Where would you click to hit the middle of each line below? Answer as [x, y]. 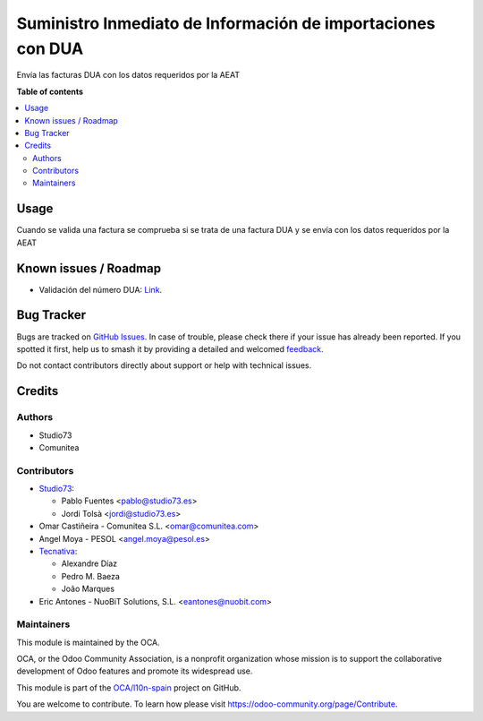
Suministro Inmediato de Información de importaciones [226, 23]
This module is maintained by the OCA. [88, 642]
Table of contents [50, 91]
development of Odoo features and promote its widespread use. [135, 671]
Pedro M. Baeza [91, 576]
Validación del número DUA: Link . [101, 289]
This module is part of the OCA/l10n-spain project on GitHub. [129, 687]
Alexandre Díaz [89, 563]
